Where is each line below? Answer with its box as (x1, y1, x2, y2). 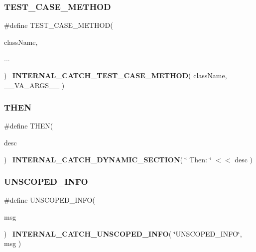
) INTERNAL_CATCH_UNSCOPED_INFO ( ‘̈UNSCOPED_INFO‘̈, (4, 228, 242, 239)
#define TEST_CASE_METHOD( (4, 20, 113, 30)
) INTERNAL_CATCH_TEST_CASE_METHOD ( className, (4, 70, 227, 80)
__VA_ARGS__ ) (4, 80, 65, 90)
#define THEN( (4, 121, 53, 131)
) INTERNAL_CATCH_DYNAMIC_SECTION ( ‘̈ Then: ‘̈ (4, 154, 212, 164)
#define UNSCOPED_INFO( (4, 195, 95, 205)
